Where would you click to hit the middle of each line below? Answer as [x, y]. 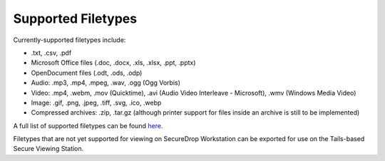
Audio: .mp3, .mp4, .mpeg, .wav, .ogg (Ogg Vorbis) [106, 83]
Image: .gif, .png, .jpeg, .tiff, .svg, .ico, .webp [96, 103]
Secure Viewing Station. [48, 149]
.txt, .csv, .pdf [51, 53]
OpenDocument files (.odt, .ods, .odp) [87, 73]
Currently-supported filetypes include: [70, 40]
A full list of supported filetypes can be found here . [88, 125]
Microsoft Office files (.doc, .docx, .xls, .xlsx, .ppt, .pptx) [113, 63]
